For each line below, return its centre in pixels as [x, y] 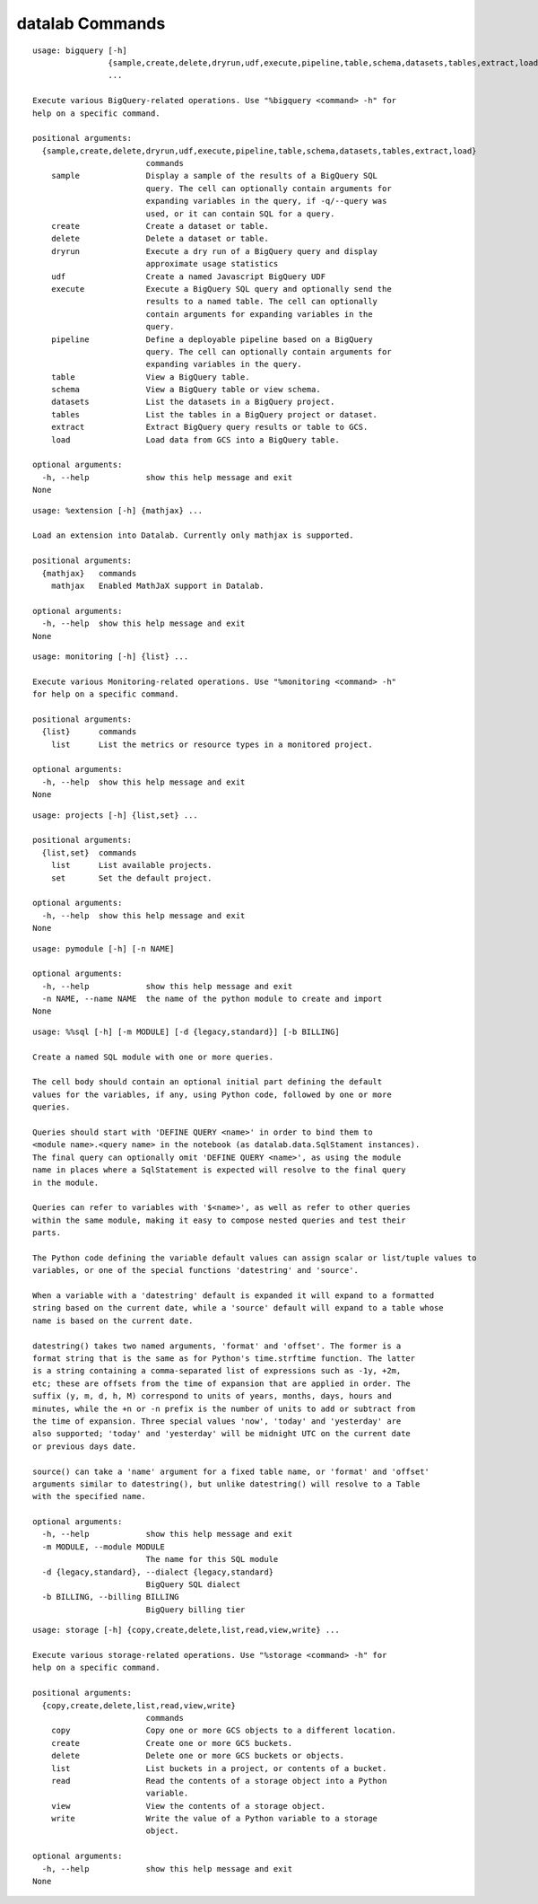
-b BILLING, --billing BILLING [110, 1597]
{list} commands [89, 732]
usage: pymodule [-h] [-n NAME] [104, 948]
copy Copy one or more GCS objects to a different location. [224, 1731]
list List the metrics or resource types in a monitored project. [212, 744]
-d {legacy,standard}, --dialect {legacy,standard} [157, 1572]
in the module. [66, 1182]
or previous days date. [85, 1446]
